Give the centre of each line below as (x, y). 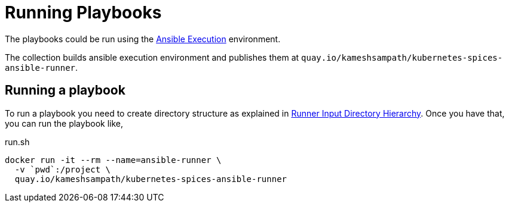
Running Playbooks (83, 12)
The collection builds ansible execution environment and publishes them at (152, 57)
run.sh (17, 142)
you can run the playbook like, (64, 123)
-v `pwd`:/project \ (63, 169)
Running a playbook (65, 90)
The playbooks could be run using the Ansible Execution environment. (143, 39)
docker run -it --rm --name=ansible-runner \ (113, 160)
